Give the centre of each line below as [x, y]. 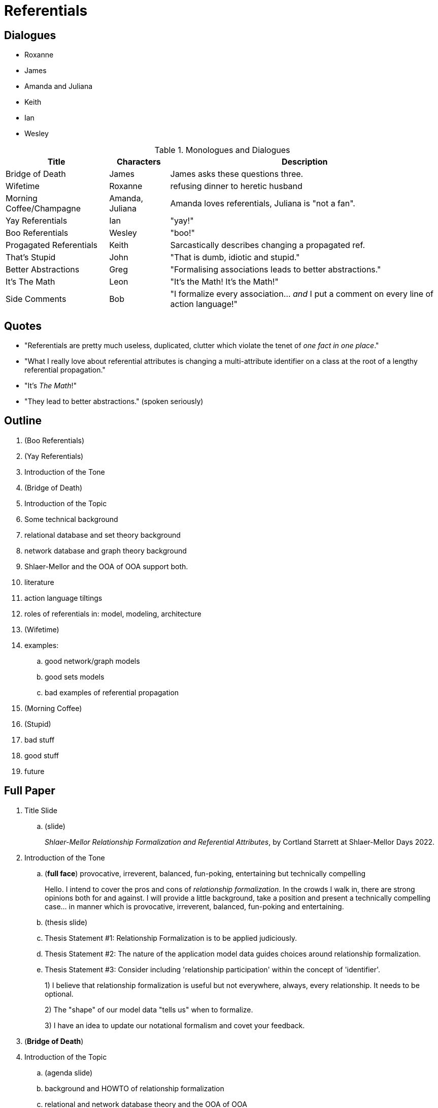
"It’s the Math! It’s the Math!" [224, 282]
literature [39, 582]
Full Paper [30, 791]
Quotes [23, 326]
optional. [59, 994]
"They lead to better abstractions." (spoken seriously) [114, 402]
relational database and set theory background [103, 535]
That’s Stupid [31, 257]
